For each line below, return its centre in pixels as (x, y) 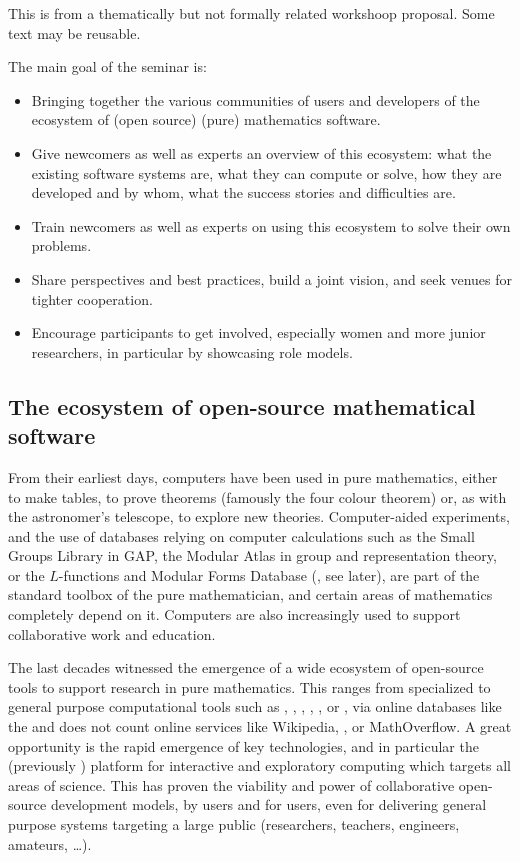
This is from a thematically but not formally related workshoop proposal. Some (251, 13)
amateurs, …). (50, 843)
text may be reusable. (74, 32)
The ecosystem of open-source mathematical (242, 405)
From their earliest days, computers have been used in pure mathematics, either (253, 476)
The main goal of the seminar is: (107, 66)
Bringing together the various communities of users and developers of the (255, 99)
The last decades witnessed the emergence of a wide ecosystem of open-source (246, 667)
